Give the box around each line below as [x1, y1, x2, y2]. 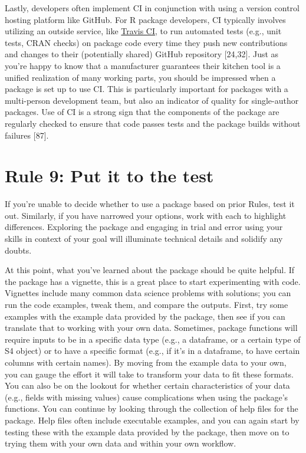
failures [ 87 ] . [5, 129, 49, 141]
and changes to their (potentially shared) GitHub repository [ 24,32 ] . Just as [5, 48, 279, 60]
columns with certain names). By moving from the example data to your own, [5, 356, 287, 368]
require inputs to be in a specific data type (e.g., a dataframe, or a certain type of [5, 333, 301, 345]
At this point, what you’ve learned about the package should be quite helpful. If [5, 264, 295, 276]
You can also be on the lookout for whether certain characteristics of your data [5, 379, 290, 392]
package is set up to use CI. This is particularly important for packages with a [5, 83, 288, 95]
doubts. [5, 244, 32, 256]
